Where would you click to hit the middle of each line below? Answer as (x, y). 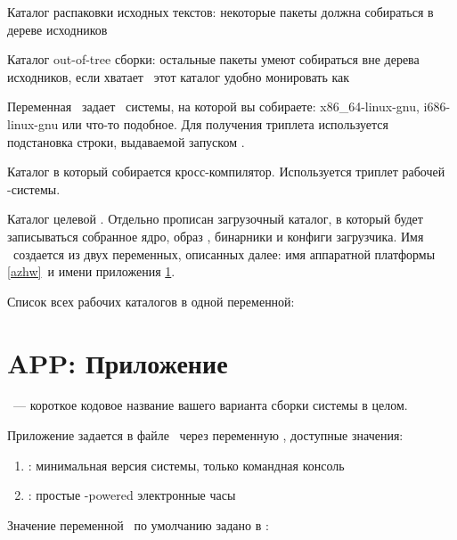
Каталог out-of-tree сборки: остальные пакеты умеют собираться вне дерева (213, 59)
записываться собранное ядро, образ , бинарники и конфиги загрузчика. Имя (216, 236)
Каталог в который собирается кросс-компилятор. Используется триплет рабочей (226, 172)
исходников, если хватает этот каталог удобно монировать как (179, 76)
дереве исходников (57, 29)
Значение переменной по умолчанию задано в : (138, 524)
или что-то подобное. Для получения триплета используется (225, 123)
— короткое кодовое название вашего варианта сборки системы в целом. (210, 405)
